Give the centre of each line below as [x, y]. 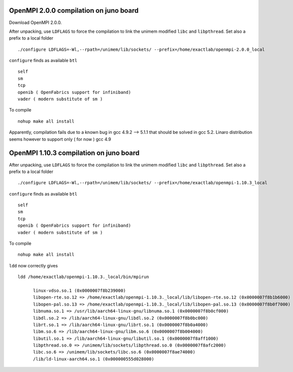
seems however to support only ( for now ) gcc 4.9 [60, 139]
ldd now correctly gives [33, 265]
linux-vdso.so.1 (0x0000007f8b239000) [80, 290]
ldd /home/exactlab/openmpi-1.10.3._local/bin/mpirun [83, 277]
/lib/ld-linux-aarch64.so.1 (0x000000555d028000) [94, 359]
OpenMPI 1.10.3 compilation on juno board [74, 153]
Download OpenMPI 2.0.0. [35, 22]
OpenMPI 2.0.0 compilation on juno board [74, 11]
